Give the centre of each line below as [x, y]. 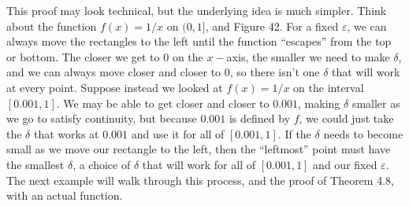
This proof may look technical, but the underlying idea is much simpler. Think [197, 10]
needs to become [363, 133]
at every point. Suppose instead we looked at [115, 87]
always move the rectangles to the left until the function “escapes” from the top [199, 41]
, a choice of [102, 164]
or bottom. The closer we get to [83, 56]
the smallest [35, 164]
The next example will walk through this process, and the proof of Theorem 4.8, [200, 180]
